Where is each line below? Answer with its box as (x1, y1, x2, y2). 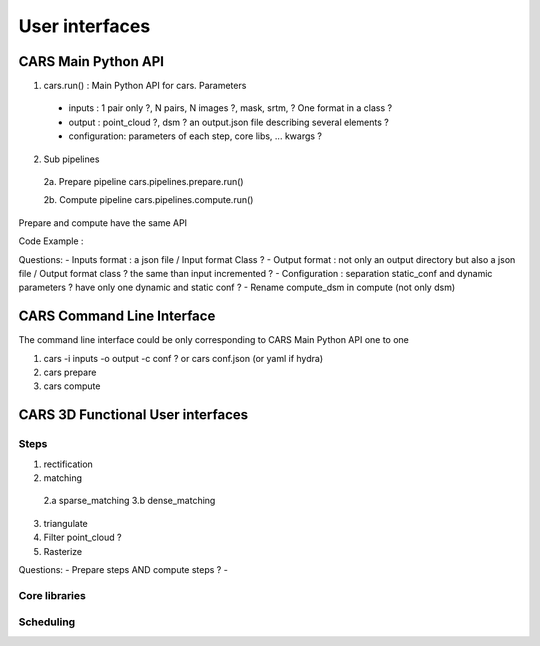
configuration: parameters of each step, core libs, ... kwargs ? (68, 130, 322, 142)
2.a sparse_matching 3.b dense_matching (43, 495, 216, 507)
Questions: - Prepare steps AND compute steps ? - (18, 563, 229, 575)
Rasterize (43, 545, 83, 557)
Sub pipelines (43, 153, 100, 165)
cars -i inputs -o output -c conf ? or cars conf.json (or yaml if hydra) (43, 352, 324, 364)
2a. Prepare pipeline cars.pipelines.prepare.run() (43, 176, 244, 188)
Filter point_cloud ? (43, 531, 122, 544)
